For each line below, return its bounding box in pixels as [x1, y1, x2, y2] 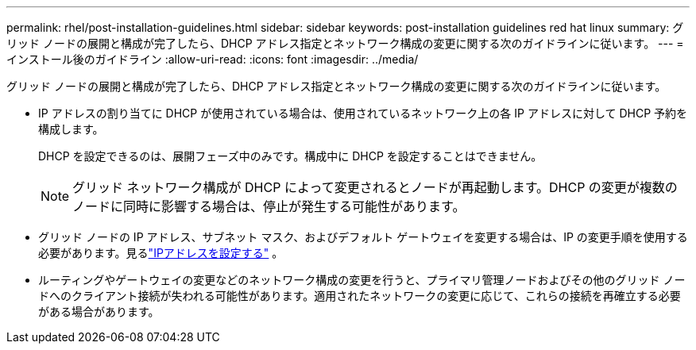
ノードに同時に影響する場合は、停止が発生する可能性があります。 [72, 198, 466, 214]
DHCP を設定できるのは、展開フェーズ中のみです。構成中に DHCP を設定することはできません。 [38, 149, 543, 163]
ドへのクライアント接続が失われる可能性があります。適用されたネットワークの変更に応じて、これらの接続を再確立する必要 [38, 289, 681, 302]
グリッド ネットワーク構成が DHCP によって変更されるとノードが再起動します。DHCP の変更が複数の [72, 179, 678, 195]
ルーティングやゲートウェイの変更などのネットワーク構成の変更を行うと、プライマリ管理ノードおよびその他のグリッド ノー [38, 273, 686, 287]
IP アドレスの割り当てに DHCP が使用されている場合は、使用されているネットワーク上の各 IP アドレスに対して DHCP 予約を [38, 106, 688, 120]
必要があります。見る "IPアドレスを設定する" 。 [38, 246, 284, 260]
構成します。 [38, 122, 104, 136]
